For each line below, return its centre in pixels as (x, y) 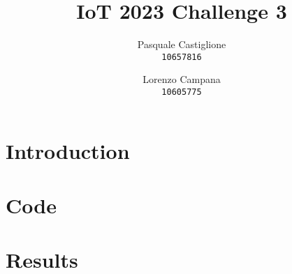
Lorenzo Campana (182, 79)
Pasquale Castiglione (182, 44)
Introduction (68, 150)
